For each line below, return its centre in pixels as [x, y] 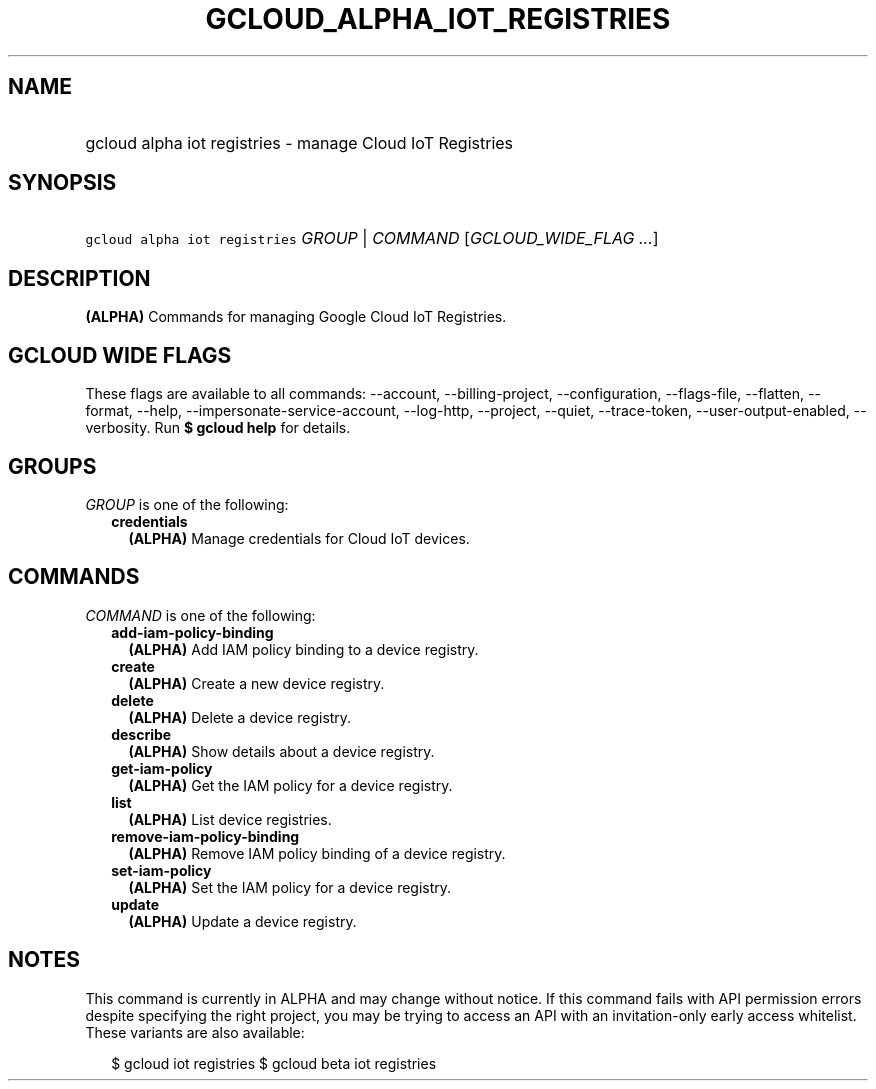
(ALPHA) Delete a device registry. [240, 717]
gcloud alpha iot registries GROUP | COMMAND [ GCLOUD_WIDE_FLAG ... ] [372, 238]
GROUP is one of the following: [187, 504]
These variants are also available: [195, 1032]
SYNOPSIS [62, 183]
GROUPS [52, 466]
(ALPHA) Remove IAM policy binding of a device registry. [317, 853]
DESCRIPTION [79, 278]
